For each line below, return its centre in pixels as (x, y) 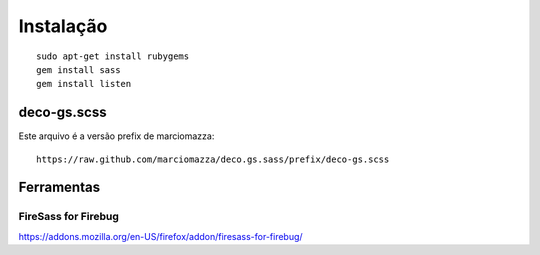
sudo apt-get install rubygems (113, 56)
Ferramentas (59, 187)
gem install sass (78, 69)
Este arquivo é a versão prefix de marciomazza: (116, 136)
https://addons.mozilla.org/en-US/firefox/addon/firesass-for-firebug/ (161, 236)
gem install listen (84, 84)
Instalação (63, 26)
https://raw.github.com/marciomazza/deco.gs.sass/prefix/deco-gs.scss (213, 159)
